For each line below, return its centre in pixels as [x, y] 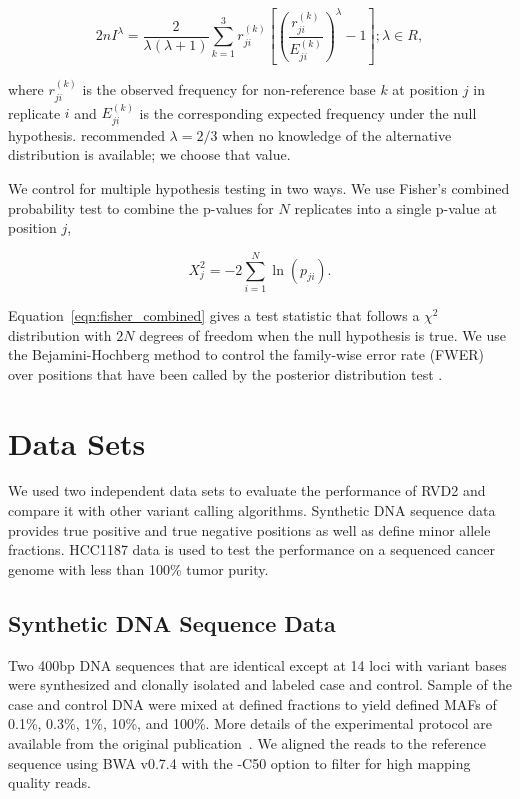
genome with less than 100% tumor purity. [138, 568]
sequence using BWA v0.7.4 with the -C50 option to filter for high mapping [239, 762]
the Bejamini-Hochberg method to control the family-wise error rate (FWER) [246, 354]
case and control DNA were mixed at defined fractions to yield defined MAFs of [252, 703]
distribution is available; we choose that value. [149, 154]
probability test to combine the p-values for [141, 207]
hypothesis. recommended [86, 134]
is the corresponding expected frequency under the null [308, 112]
